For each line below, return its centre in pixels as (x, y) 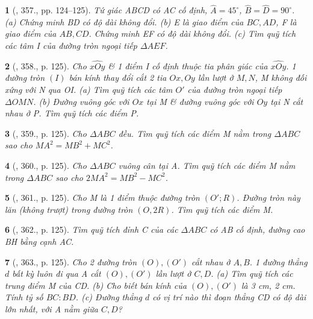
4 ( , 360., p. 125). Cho (46, 165)
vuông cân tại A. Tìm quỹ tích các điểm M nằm (207, 165)
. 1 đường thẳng (278, 261)
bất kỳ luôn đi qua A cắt (57, 273)
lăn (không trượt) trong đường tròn (69, 209)
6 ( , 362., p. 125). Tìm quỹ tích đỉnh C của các (91, 229)
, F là (286, 21)
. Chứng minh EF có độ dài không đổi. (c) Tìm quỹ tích (192, 33)
